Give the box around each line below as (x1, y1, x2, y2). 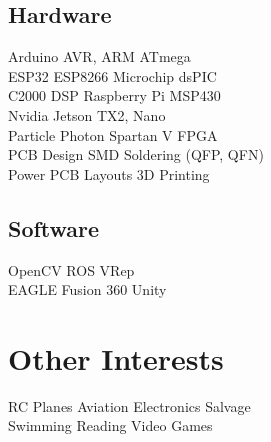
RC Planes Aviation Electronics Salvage (8, 395, 251, 416)
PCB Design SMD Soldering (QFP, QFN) (8, 144, 264, 165)
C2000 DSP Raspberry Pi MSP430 (8, 85, 221, 106)
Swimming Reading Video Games (8, 415, 213, 436)
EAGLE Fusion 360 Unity (8, 279, 167, 300)
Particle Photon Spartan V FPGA (8, 124, 218, 145)
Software (8, 212, 100, 243)
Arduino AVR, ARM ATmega (8, 46, 191, 67)
